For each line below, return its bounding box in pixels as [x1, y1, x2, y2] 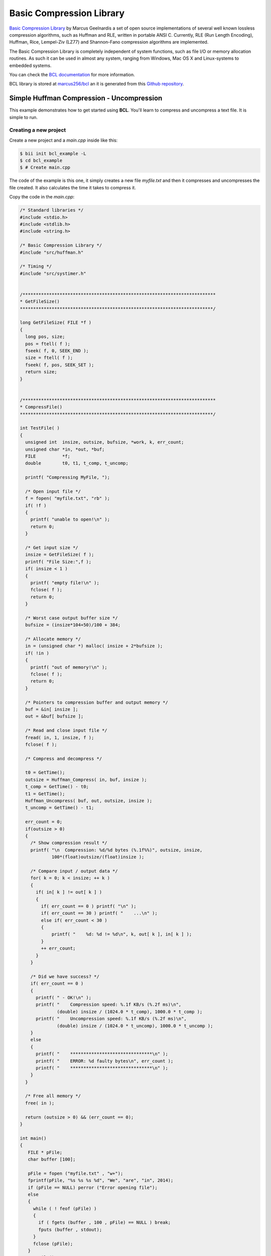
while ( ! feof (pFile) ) [33, 1206, 97, 1211]
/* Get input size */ [25, 545, 79, 550]
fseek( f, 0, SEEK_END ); [25, 348, 89, 354]
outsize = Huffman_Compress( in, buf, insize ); [25, 777, 148, 782]
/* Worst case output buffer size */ [25, 615, 118, 620]
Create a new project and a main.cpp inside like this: [9, 137, 118, 143]
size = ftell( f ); [25, 355, 73, 361]
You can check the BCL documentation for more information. [9, 71, 135, 77]
